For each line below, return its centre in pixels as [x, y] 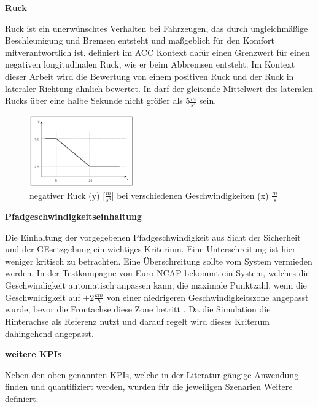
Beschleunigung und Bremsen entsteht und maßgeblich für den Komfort [140, 40]
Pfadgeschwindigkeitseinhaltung [73, 216]
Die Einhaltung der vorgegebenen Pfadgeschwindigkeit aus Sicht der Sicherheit [153, 237]
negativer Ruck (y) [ [68, 195]
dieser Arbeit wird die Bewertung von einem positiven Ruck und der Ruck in [149, 76]
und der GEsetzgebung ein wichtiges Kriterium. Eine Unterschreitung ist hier [150, 249]
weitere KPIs [33, 354]
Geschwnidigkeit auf [43, 297]
